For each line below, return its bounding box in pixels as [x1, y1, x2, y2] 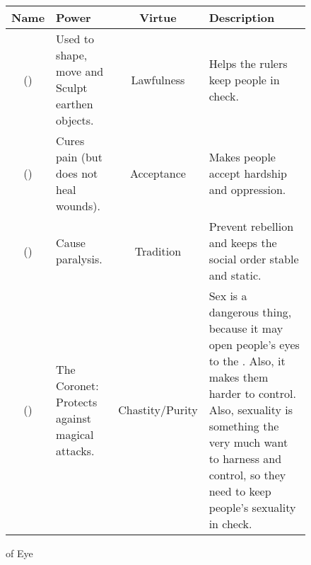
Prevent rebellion [209, 218, 294, 234]
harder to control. [209, 385, 296, 401]
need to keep [209, 483, 271, 499]
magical [56, 426, 94, 443]
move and [56, 63, 104, 79]
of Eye [6, 546, 33, 560]
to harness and [209, 450, 282, 467]
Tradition [134, 242, 182, 259]
